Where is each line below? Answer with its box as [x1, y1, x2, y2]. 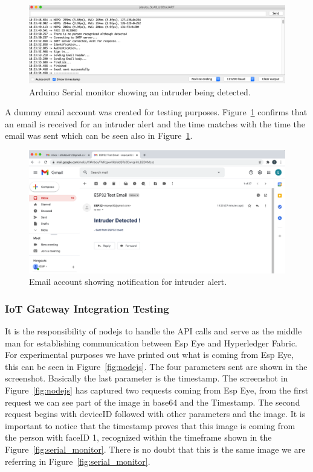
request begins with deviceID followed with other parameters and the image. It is [5, 407, 306, 420]
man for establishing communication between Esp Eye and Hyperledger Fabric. [5, 336, 297, 349]
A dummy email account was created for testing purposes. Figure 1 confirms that [5, 106, 308, 118]
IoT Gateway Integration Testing [5, 301, 169, 316]
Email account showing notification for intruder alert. [29, 275, 227, 288]
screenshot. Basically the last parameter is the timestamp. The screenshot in [5, 372, 288, 384]
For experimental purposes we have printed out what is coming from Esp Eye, [5, 348, 294, 361]
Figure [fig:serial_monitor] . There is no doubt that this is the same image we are [5, 443, 306, 456]
